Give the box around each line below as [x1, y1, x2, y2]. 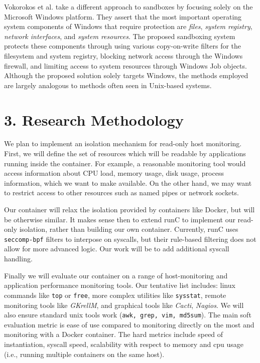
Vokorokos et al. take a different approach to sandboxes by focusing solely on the [4, 2, 253, 12]
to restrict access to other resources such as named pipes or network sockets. [4, 187, 239, 198]
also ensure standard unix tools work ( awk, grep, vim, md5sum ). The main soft [4, 309, 251, 320]
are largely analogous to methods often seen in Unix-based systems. [4, 80, 212, 90]
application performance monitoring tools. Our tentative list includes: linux [4, 280, 235, 290]
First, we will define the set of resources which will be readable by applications [4, 148, 246, 159]
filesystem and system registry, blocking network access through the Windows [4, 50, 243, 61]
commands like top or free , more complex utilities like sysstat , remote [4, 289, 226, 300]
